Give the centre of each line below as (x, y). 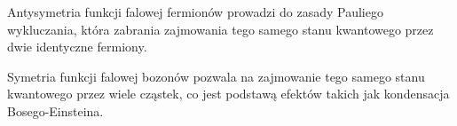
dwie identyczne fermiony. (77, 47)
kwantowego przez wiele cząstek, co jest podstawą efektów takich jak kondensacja (228, 94)
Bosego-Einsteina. (55, 110)
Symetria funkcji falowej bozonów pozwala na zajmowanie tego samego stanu (216, 76)
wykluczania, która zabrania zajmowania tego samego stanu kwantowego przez (221, 29)
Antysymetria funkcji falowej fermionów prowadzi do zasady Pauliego (195, 12)
